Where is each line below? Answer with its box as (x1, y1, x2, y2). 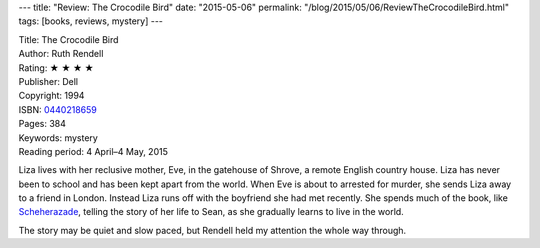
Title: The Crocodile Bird (18, 33, 119, 45)
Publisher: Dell (18, 75, 79, 87)
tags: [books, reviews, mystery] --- (18, 15, 164, 27)
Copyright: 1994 (18, 90, 85, 102)
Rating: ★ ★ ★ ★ (18, 61, 94, 74)
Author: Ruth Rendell (18, 48, 104, 60)
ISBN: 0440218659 (18, 103, 97, 115)
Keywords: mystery (18, 131, 99, 144)
